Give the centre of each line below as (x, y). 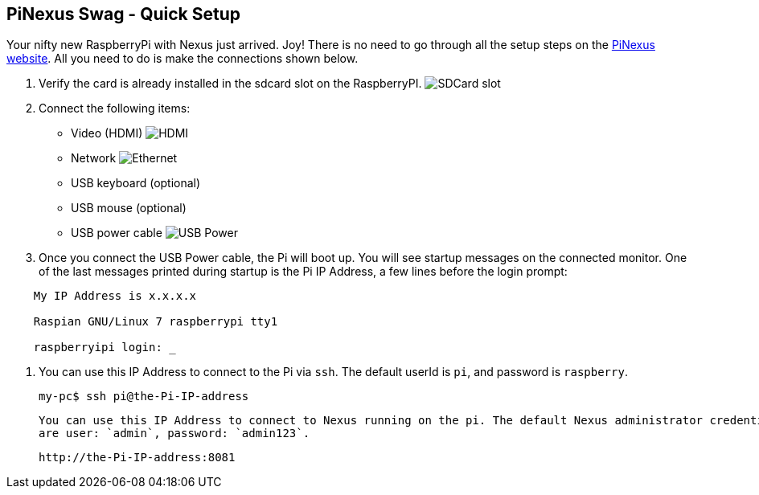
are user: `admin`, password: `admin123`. (174, 434)
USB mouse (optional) (129, 208)
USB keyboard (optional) (136, 183)
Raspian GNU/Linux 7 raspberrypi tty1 (156, 322)
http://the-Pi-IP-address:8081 (137, 458)
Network (94, 158)
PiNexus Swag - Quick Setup (124, 14)
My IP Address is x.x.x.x (115, 296)
